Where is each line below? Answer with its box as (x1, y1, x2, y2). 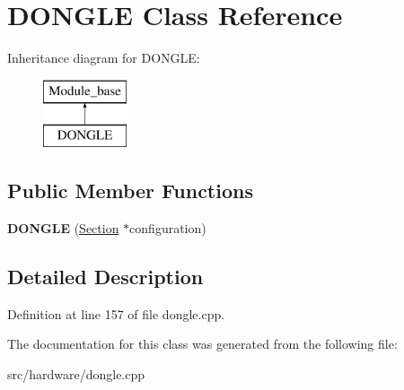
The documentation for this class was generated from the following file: (7, 334, 398, 353)
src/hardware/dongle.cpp (7, 365, 145, 384)
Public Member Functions (7, 177, 253, 204)
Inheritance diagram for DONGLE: (7, 48, 200, 67)
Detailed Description (7, 263, 204, 290)
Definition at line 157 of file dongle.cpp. (7, 304, 225, 323)
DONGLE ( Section (7, 219, 119, 238)
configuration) (129, 219, 206, 238)
